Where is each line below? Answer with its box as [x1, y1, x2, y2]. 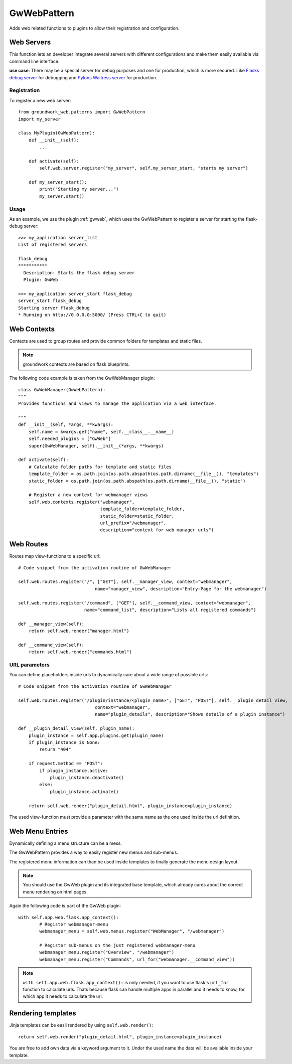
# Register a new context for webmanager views [28, 492, 148, 498]
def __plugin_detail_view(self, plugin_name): [18, 725, 135, 731]
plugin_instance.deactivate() [50, 775, 124, 780]
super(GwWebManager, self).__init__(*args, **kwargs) [28, 443, 164, 448]
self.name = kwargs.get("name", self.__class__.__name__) [28, 429, 175, 434]
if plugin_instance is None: [28, 739, 100, 745]
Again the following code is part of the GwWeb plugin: [9, 903, 121, 909]
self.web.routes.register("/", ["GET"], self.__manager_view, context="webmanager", [18, 579, 233, 584]
